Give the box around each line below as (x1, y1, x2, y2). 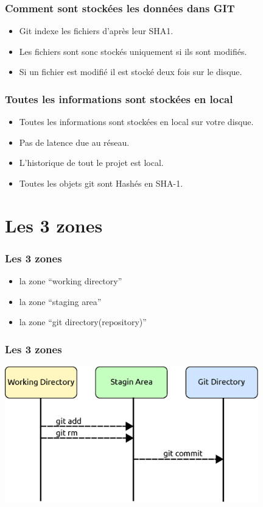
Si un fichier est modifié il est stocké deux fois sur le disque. (19, 65, 242, 78)
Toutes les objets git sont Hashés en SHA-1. (19, 177, 183, 189)
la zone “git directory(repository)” (19, 315, 147, 328)
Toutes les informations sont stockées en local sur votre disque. (19, 115, 254, 128)
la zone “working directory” (19, 275, 122, 287)
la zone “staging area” (19, 295, 102, 307)
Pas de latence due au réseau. (19, 135, 130, 148)
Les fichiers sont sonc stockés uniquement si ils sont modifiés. (19, 45, 247, 57)
